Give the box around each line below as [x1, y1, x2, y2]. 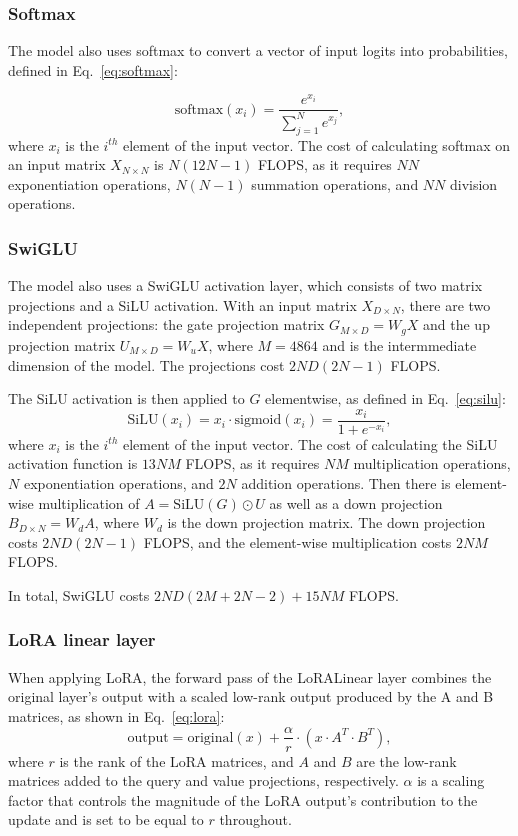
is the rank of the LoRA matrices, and [59, 750, 294, 771]
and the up [423, 314, 490, 335]
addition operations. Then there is [241, 472, 451, 493]
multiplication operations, [353, 453, 511, 474]
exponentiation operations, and [23, 472, 214, 493]
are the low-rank [356, 750, 457, 771]
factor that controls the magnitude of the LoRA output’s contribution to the [8, 789, 478, 810]
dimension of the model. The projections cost [8, 354, 285, 375]
